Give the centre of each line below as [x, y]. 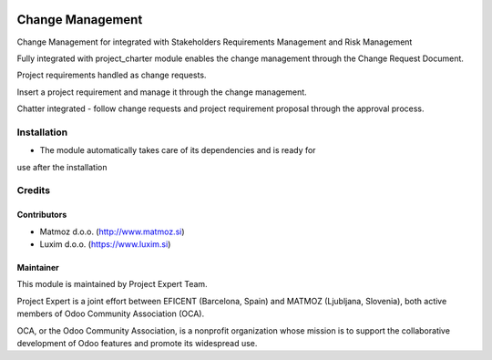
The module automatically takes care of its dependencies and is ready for [178, 150]
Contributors [42, 215]
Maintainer [38, 267]
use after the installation [62, 167]
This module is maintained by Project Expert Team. [113, 284]
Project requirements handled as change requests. [112, 75]
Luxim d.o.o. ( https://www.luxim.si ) [105, 244]
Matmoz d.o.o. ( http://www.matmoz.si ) [113, 231]
